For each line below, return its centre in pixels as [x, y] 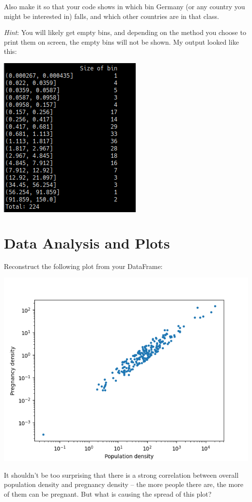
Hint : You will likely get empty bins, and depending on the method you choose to [125, 32]
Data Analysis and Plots [87, 243]
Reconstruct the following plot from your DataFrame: [83, 266]
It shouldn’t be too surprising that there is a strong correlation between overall [121, 475]
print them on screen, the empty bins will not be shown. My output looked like [121, 42]
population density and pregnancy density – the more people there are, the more [124, 484]
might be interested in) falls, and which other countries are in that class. [111, 16]
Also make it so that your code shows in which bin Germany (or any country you [125, 6]
